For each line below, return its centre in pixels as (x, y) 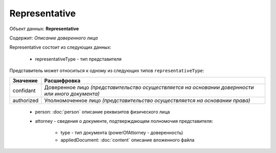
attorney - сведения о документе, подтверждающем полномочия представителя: (124, 121)
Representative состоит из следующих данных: (61, 47)
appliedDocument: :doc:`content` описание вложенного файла (128, 140)
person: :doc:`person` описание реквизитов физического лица (102, 112)
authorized (26, 100)
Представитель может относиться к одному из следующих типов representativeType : (107, 71)
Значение (25, 80)
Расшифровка (62, 80)
